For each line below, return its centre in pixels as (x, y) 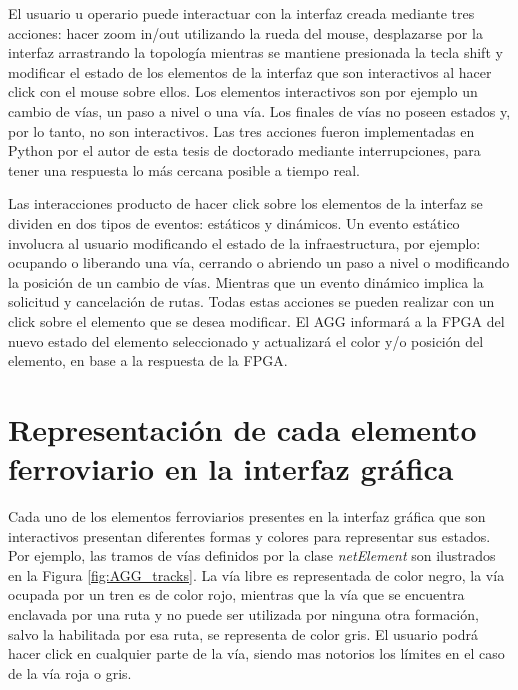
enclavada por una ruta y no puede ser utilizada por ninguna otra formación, (243, 613)
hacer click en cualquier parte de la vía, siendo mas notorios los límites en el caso (256, 653)
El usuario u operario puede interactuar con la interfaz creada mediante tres (241, 13)
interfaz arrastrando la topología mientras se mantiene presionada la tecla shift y (255, 52)
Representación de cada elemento (242, 428)
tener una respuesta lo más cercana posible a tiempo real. (184, 169)
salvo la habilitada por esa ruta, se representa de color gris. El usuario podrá (243, 633)
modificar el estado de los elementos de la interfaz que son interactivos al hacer (250, 71)
